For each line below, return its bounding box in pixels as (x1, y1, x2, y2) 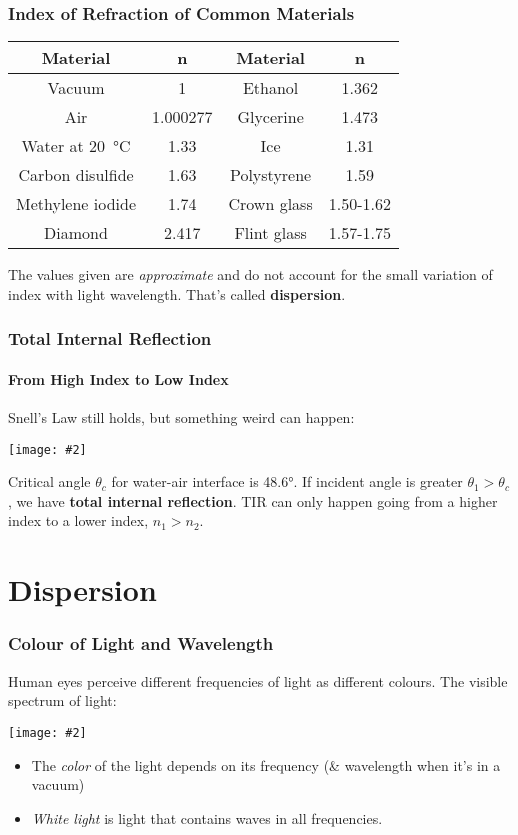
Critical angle (8, 471, 91, 492)
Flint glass (234, 221, 307, 245)
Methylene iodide (16, 192, 137, 216)
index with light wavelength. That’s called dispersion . (8, 283, 346, 304)
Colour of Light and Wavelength (8, 631, 274, 656)
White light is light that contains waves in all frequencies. (31, 807, 383, 828)
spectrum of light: (8, 690, 117, 711)
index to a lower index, (8, 510, 149, 531)
